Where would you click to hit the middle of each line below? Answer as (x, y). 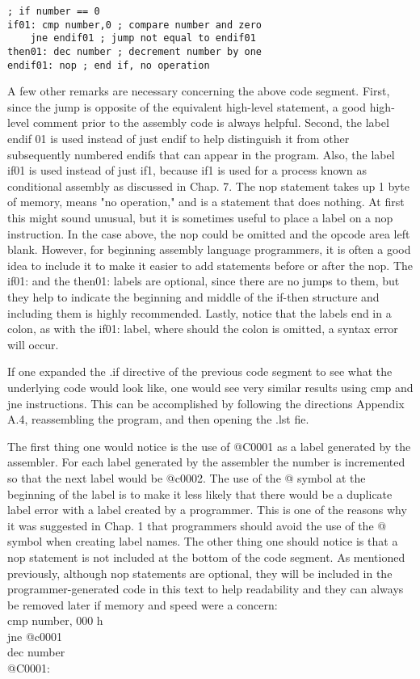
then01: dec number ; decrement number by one (134, 51)
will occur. (33, 344)
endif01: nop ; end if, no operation (109, 65)
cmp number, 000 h (55, 620)
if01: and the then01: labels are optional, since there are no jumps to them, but (204, 281)
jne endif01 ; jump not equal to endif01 (143, 38)
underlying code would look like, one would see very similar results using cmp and (210, 387)
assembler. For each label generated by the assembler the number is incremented (206, 462)
